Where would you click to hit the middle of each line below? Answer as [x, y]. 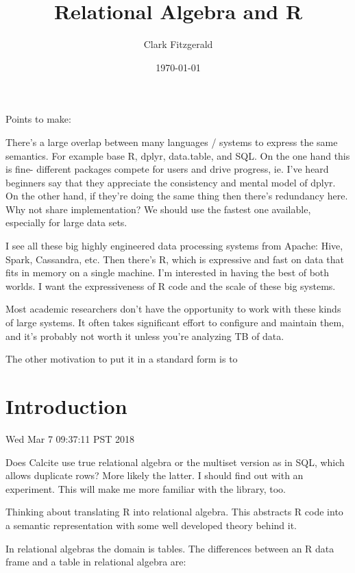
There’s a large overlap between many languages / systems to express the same [172, 142]
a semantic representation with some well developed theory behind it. [151, 525]
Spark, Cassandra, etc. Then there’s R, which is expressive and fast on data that [175, 259]
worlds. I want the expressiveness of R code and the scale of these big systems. [171, 285]
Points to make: [38, 119]
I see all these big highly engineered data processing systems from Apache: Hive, [174, 246]
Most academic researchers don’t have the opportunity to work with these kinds [173, 309]
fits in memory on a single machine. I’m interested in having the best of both [168, 272]
